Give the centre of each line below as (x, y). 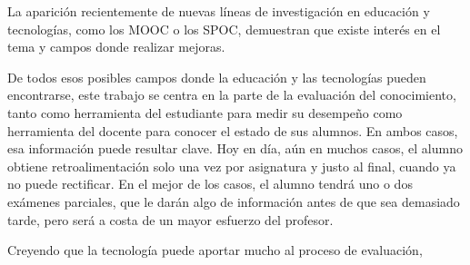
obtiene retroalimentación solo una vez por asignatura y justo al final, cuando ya (232, 166)
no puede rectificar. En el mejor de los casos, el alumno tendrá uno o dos (210, 184)
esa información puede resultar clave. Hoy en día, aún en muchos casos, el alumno (235, 148)
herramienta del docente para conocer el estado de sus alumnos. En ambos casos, (233, 130)
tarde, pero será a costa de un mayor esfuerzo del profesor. (170, 219)
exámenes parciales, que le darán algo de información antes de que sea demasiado (234, 201)
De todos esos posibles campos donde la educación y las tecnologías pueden (217, 77)
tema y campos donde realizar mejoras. (116, 47)
